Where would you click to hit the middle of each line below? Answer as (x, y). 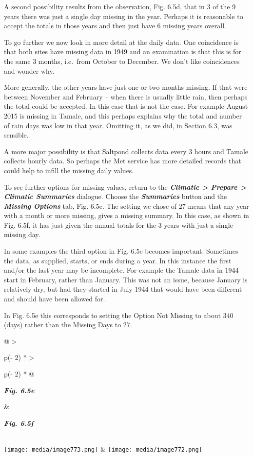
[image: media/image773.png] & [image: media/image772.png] (103, 448)
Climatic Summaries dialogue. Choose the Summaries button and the (116, 196)
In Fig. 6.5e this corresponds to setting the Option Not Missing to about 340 (119, 315)
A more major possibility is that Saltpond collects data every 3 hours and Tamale (126, 151)
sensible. (16, 135)
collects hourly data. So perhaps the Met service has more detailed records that (123, 161)
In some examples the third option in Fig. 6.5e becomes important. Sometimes (121, 251)
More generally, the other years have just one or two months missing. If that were (126, 87)
